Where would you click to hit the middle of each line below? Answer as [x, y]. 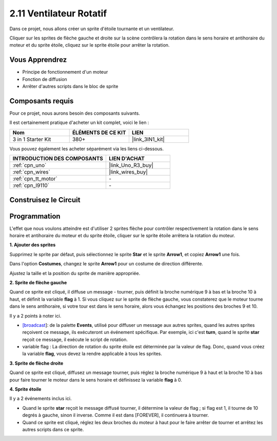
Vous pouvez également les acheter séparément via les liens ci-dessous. [87, 149]
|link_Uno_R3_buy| [131, 165]
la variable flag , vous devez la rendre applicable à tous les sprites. [92, 354]
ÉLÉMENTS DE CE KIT [99, 132]
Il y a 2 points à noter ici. [35, 316]
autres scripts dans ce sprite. [53, 429]
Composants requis [42, 101]
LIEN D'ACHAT [126, 159]
